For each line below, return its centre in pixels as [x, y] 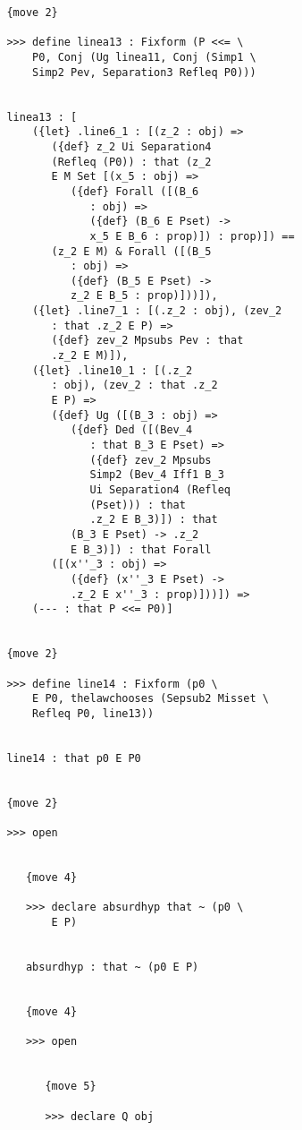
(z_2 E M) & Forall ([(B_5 [131, 251]
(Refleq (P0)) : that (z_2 [131, 162]
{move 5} [71, 1087]
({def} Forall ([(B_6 [135, 191]
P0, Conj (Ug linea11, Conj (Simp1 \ [144, 57]
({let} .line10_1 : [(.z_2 [113, 370]
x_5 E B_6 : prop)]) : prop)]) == [192, 236]
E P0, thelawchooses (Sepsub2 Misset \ [151, 699]
